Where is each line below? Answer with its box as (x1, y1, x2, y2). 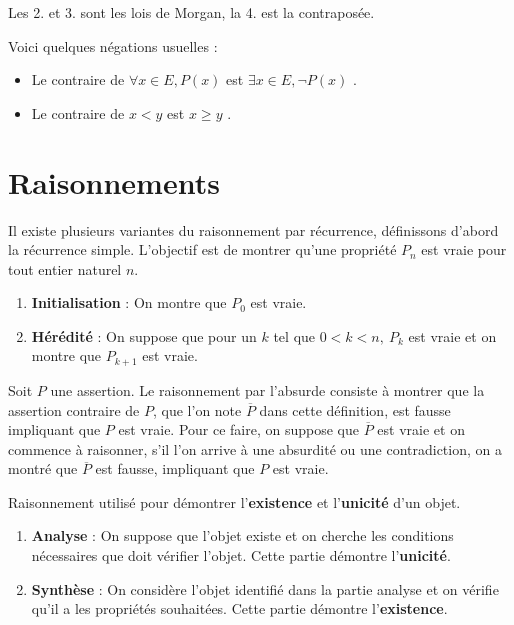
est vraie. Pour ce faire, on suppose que (118, 419, 359, 440)
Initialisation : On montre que (31, 292, 227, 313)
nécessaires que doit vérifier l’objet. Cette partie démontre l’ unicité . (31, 545, 451, 566)
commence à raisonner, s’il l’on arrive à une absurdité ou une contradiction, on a (8, 438, 502, 459)
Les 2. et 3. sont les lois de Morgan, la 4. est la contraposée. (8, 2, 375, 22)
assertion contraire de (8, 399, 140, 420)
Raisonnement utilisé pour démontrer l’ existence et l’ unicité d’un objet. (8, 491, 461, 512)
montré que (8, 458, 78, 479)
